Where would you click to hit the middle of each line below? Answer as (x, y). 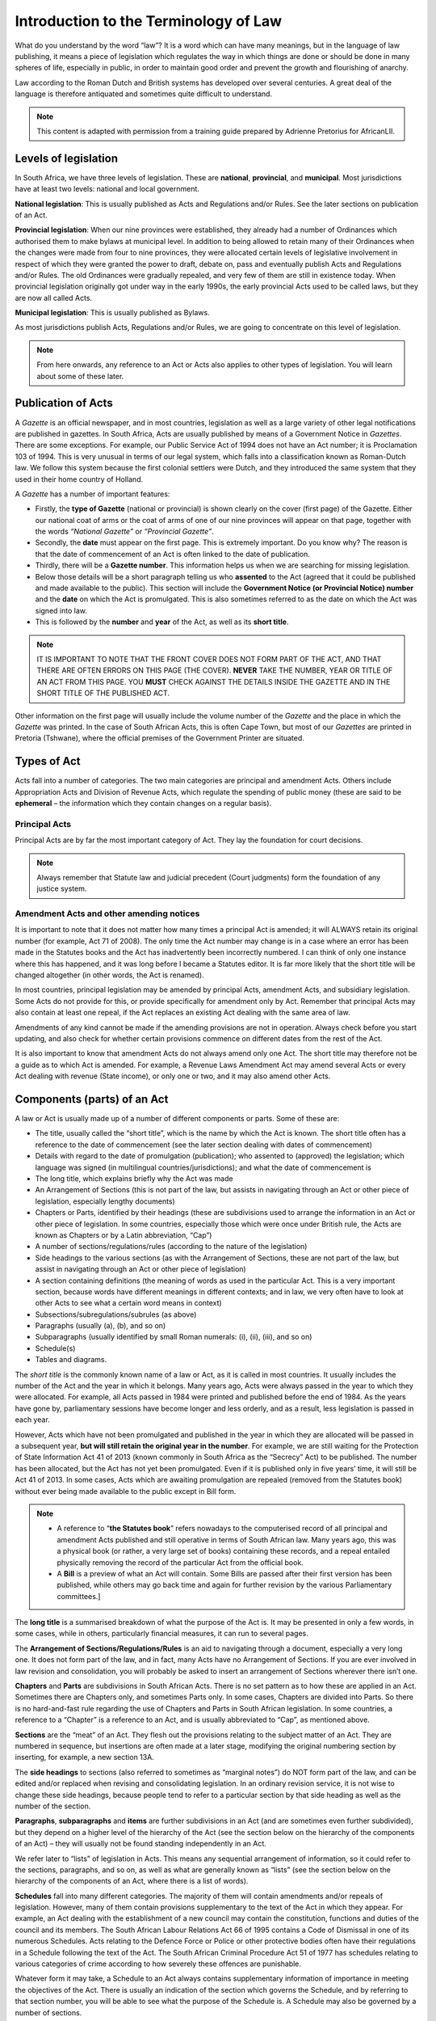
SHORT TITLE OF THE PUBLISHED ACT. (103, 693)
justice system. (62, 888)
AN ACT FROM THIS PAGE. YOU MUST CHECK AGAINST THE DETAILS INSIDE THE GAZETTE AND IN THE (214, 681)
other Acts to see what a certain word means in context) (128, 1303)
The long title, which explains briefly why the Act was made (134, 1179)
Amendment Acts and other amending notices (107, 913)
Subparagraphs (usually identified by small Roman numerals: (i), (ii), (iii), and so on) (174, 1337)
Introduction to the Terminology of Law (149, 21)
